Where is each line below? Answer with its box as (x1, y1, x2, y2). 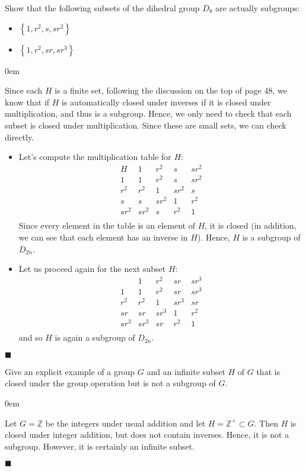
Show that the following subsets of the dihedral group (5, 2, 200, 14)
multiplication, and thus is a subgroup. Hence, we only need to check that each (5, 107, 292, 120)
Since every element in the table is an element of (18, 219, 195, 232)
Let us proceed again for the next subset (18, 262, 166, 275)
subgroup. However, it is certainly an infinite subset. (5, 440, 195, 452)
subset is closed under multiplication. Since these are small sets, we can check (5, 118, 286, 131)
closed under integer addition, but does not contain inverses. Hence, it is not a (5, 428, 289, 441)
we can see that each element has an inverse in (18, 230, 188, 243)
